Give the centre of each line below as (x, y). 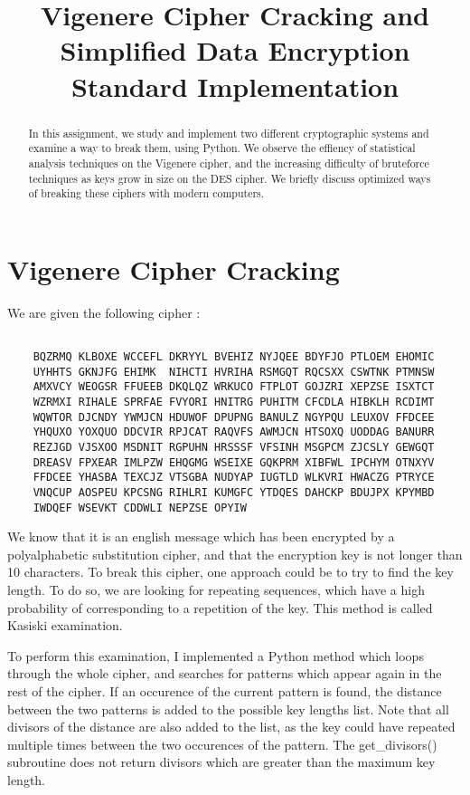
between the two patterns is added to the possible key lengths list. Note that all (228, 709)
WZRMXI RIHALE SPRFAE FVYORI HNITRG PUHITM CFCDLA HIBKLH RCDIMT (234, 402)
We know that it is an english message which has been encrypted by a (201, 536)
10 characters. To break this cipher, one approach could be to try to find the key (230, 572)
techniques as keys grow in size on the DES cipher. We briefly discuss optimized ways (230, 178)
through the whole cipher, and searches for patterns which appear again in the (225, 673)
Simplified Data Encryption (235, 50)
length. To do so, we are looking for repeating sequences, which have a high (216, 590)
